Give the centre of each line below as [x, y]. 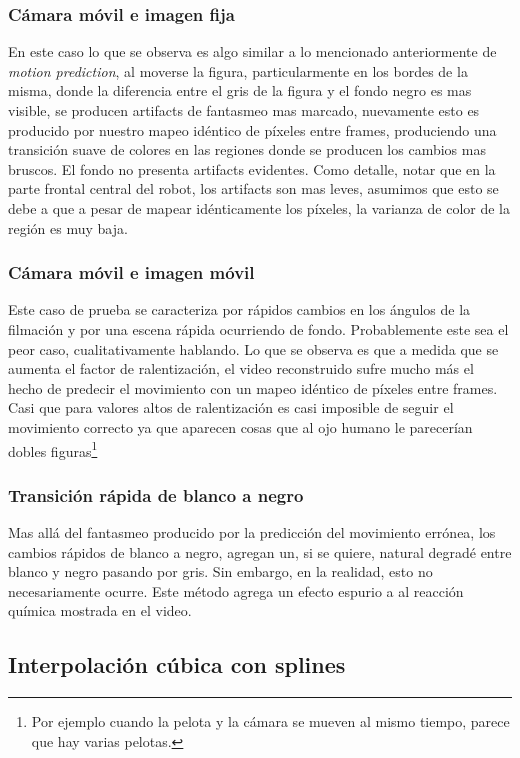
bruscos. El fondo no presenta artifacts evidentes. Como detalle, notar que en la [252, 168]
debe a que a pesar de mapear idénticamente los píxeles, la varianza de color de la [259, 207]
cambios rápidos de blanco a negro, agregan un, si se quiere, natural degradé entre [260, 551]
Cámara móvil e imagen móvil [131, 272]
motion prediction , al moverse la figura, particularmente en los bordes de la [238, 70]
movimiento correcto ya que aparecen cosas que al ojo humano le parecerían [240, 426]
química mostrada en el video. [100, 610]
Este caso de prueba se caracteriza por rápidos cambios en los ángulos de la [239, 309]
